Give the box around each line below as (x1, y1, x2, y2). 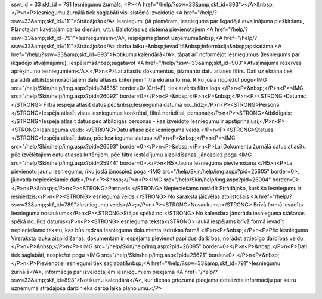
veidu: (289, 235, 305, 242)
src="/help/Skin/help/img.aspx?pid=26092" (11, 93, 119, 100)
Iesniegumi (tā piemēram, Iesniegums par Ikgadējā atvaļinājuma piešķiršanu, (116, 17, 304, 24)
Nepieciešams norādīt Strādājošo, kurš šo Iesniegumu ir (163, 184, 302, 192)
